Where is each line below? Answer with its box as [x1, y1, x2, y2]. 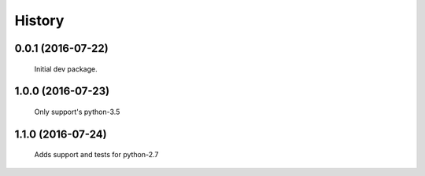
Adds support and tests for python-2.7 [34, 150, 159, 159]
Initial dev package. [34, 64, 98, 74]
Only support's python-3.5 [34, 107, 120, 116]
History [14, 12, 65, 29]
